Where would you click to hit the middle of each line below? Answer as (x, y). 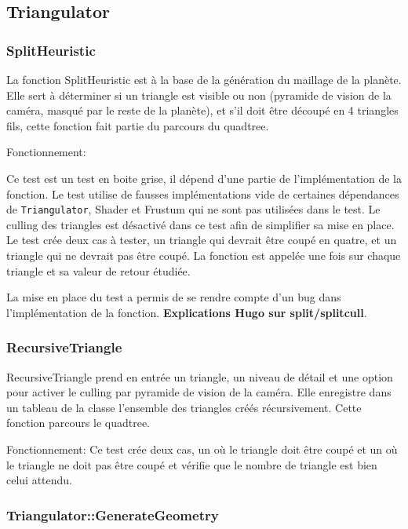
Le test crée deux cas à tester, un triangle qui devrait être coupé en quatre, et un (202, 240)
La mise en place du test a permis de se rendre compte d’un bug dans (174, 297)
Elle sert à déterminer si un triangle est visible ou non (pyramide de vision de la (199, 95)
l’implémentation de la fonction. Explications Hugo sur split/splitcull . (187, 312)
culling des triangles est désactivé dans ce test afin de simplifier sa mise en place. (200, 224)
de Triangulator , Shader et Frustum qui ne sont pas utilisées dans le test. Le (193, 209)
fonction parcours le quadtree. (78, 423)
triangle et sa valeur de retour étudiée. (98, 270)
